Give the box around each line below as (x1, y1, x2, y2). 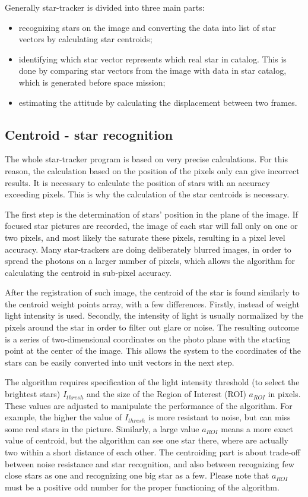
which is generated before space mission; (18, 76, 166, 88)
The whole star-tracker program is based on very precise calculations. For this (5, 153, 288, 165)
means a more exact (221, 422, 294, 435)
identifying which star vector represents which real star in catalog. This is (18, 52, 287, 65)
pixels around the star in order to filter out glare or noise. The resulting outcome (5, 321, 299, 334)
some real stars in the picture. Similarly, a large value (5, 422, 199, 435)
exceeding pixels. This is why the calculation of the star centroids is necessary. (5, 188, 290, 200)
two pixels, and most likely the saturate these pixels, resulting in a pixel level (5, 231, 285, 243)
